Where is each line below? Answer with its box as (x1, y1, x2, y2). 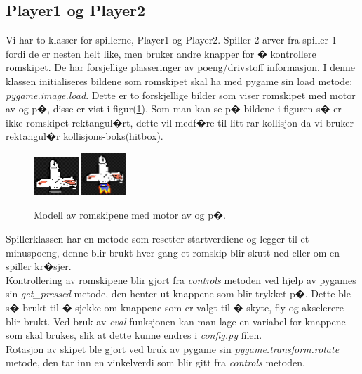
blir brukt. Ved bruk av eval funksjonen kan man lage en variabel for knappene (6, 314, 346, 328)
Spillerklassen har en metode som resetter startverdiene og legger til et (6, 231, 309, 245)
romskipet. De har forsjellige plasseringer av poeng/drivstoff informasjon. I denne (6, 60, 355, 75)
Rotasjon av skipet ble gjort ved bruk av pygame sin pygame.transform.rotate (6, 341, 340, 356)
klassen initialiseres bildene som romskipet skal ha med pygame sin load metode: (6, 73, 353, 88)
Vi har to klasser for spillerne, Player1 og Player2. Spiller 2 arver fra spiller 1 (6, 32, 337, 47)
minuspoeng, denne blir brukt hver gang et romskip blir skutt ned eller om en (6, 245, 340, 259)
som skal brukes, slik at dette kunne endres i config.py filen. (6, 328, 262, 342)
